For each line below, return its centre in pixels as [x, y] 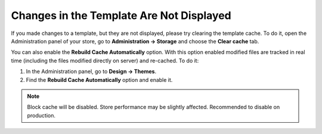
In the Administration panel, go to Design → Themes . [91, 72]
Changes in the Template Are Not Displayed [121, 15]
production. [41, 115]
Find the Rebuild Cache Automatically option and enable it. [99, 79]
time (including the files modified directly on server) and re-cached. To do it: [105, 60]
